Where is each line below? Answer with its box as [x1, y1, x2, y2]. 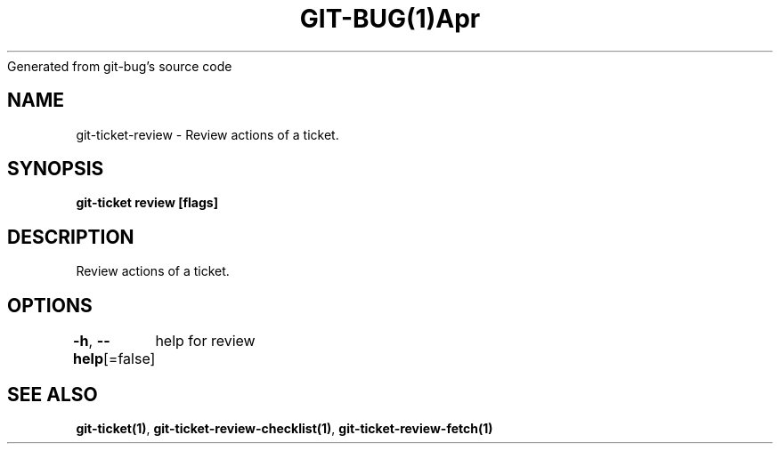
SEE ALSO [7, 383, 98, 406]
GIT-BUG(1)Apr [299, 4, 481, 34]
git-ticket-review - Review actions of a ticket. [76, 126, 339, 142]
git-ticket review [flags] [76, 195, 218, 211]
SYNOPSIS [7, 157, 104, 181]
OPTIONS [7, 294, 93, 317]
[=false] [103, 350, 156, 368]
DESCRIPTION [7, 225, 134, 248]
